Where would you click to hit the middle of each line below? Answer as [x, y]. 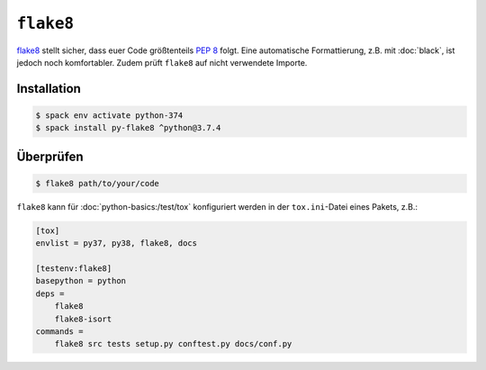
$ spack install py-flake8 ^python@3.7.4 [128, 128]
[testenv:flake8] [74, 269]
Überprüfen [50, 156]
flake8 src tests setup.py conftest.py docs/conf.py [173, 344]
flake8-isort [83, 319]
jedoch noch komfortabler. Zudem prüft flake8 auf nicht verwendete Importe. [162, 62]
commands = [59, 332]
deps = [50, 293]
